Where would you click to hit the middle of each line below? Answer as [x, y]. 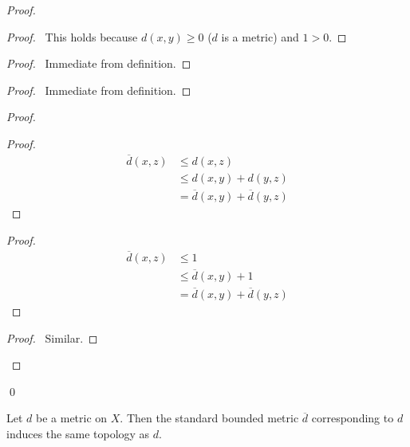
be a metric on [72, 418]
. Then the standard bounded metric [209, 418]
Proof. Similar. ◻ [52, 337]
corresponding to [353, 418]
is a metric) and [260, 36]
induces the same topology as [78, 433]
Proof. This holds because [72, 36]
